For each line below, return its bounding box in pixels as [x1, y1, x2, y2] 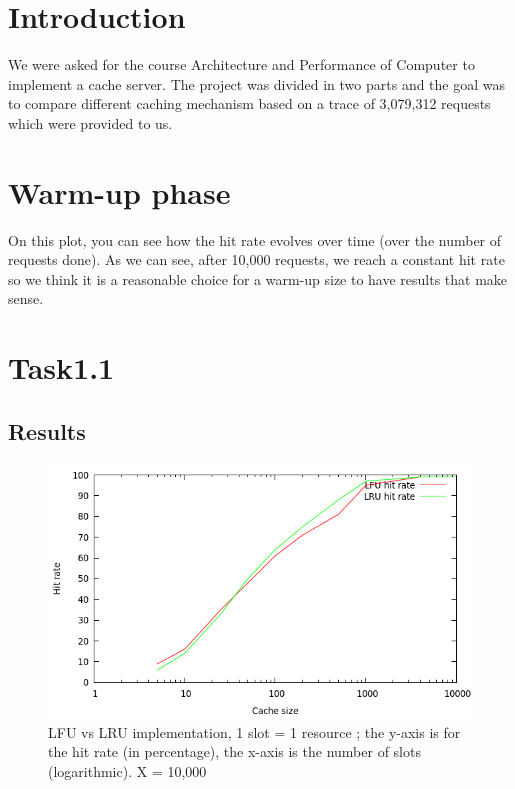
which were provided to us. [8, 112, 173, 133]
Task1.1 [8, 347, 115, 388]
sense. [8, 288, 44, 309]
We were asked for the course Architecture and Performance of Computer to [8, 54, 475, 75]
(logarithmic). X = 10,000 [48, 760, 207, 781]
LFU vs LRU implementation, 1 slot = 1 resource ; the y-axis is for [48, 721, 461, 742]
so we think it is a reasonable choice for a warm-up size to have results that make [8, 268, 508, 289]
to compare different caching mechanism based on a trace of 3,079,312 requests [8, 93, 491, 114]
